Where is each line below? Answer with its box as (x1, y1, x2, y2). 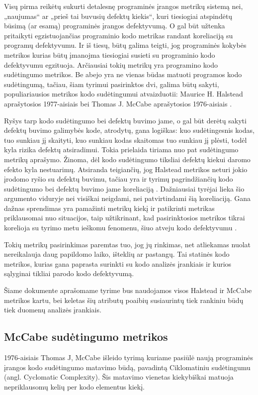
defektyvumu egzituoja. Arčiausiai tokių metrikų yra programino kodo (4, 59, 218, 70)
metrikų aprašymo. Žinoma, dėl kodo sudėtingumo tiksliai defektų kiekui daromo (4, 154, 251, 164)
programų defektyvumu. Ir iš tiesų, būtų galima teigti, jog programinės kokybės (4, 40, 247, 50)
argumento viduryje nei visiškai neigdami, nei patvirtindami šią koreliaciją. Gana (4, 193, 251, 203)
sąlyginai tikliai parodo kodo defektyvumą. (4, 268, 134, 279)
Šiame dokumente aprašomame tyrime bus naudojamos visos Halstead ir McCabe (4, 285, 252, 296)
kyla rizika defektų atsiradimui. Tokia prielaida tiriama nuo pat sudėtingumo (4, 144, 239, 155)
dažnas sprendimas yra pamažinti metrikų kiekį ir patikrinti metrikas (4, 202, 215, 213)
